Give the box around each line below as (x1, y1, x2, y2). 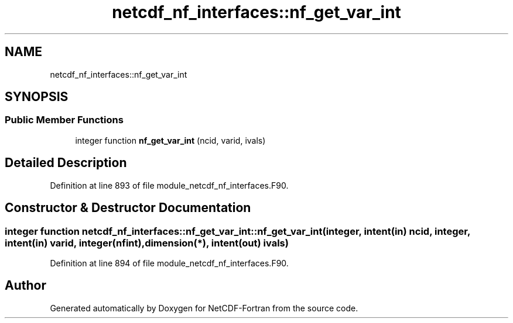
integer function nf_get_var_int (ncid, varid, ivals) (75, 135, 266, 145)
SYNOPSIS (5, 89, 69, 105)
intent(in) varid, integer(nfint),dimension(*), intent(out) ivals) (5, 237, 289, 249)
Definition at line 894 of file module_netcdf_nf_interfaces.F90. (50, 258, 289, 268)
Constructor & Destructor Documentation (5, 200, 251, 216)
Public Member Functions (5, 114, 124, 126)
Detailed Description (5, 155, 127, 171)
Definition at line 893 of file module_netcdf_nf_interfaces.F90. (50, 180, 289, 190)
